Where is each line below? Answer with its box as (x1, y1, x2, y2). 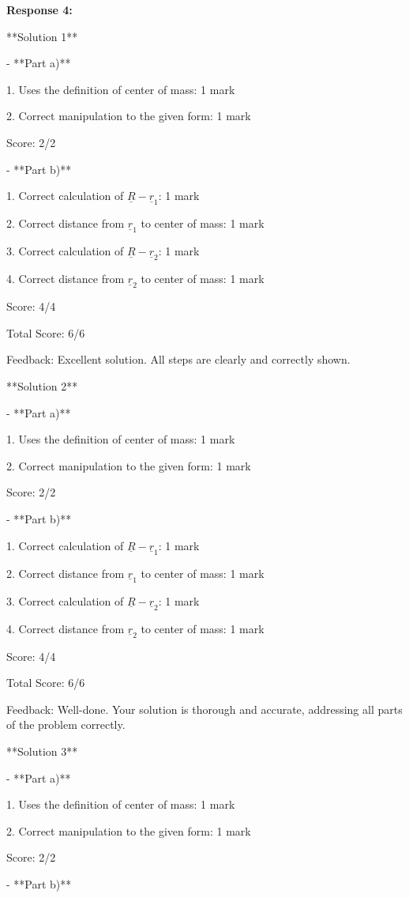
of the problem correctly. (6, 716, 126, 733)
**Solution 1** (6, 28, 78, 44)
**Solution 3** (6, 743, 78, 759)
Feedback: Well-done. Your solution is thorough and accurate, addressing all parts (6, 700, 403, 717)
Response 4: (6, 2, 73, 17)
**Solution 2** (6, 378, 78, 394)
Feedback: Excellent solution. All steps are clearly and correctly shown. (6, 351, 351, 368)
